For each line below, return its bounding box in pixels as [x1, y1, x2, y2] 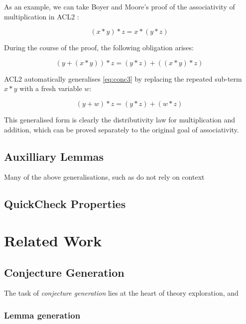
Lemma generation [4, 309, 81, 321]
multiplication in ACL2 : [4, 11, 79, 21]
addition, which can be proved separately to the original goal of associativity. [4, 124, 239, 134]
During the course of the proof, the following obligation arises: [4, 42, 194, 53]
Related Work [4, 230, 102, 250]
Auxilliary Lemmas [4, 148, 104, 164]
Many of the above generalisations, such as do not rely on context [4, 172, 205, 182]
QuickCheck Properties [4, 196, 126, 212]
